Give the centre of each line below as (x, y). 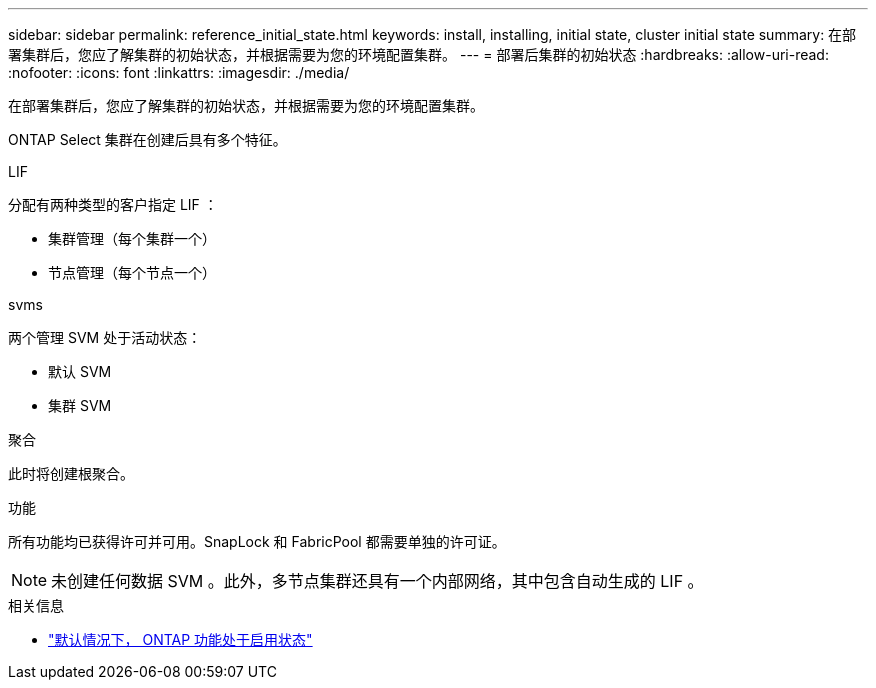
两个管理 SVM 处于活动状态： (105, 337)
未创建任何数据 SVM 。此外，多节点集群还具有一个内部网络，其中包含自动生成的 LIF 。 (377, 581)
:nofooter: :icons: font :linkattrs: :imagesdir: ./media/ (179, 72)
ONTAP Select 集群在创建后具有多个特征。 (147, 139)
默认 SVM (80, 371)
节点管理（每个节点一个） (132, 272)
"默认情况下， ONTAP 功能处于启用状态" (180, 639)
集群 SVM (80, 405)
